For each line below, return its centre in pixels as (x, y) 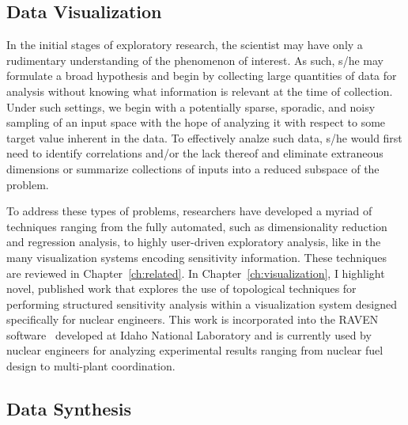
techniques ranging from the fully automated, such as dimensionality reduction (197, 226)
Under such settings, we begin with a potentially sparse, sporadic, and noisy (191, 106)
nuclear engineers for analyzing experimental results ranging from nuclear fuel (195, 350)
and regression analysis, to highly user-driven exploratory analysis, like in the (194, 242)
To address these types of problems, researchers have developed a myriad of (189, 211)
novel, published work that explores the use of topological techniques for (181, 288)
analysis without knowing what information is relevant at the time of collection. (200, 91)
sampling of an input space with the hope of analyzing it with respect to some (196, 122)
